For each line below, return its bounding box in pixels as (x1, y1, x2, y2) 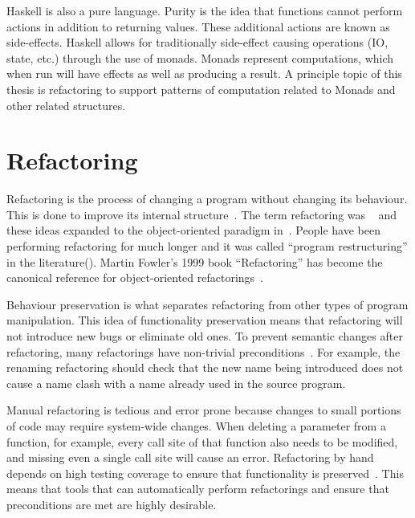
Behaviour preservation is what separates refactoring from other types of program (6, 296, 409, 312)
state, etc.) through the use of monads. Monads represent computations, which (6, 49, 394, 66)
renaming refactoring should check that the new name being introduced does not (6, 359, 404, 376)
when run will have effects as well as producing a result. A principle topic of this (6, 65, 402, 82)
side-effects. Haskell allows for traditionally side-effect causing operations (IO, (6, 34, 389, 51)
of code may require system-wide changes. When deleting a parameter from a (6, 418, 386, 434)
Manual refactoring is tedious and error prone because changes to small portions (6, 402, 401, 418)
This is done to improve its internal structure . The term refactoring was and (6, 206, 397, 222)
